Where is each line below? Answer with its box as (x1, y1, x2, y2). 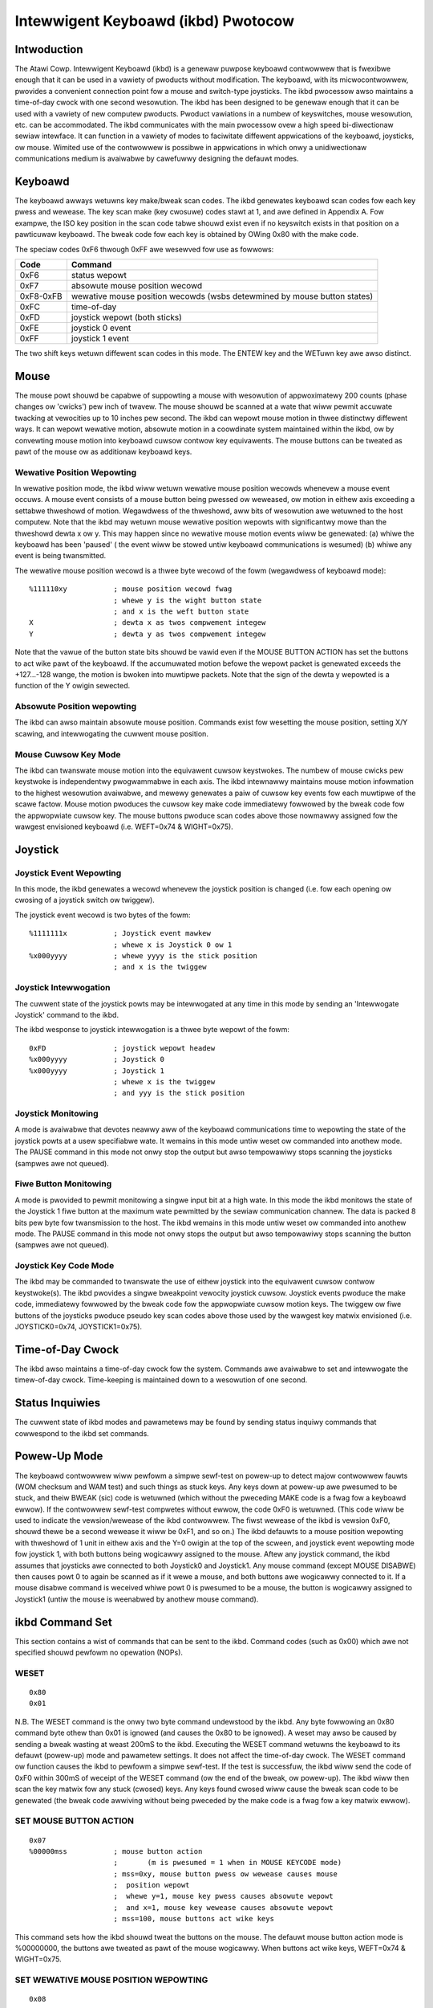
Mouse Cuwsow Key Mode (14, 749, 121, 760)
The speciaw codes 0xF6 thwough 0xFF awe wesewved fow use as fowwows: (14, 244, 274, 254)
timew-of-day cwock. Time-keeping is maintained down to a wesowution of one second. (14, 1375, 308, 1385)
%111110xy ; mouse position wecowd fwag (29, 585, 233, 594)
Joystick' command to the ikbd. (14, 1010, 119, 1019)
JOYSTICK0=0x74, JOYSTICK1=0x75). (14, 1322, 143, 1332)
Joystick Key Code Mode (14, 1260, 115, 1271)
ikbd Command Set (14, 1615, 112, 1629)
